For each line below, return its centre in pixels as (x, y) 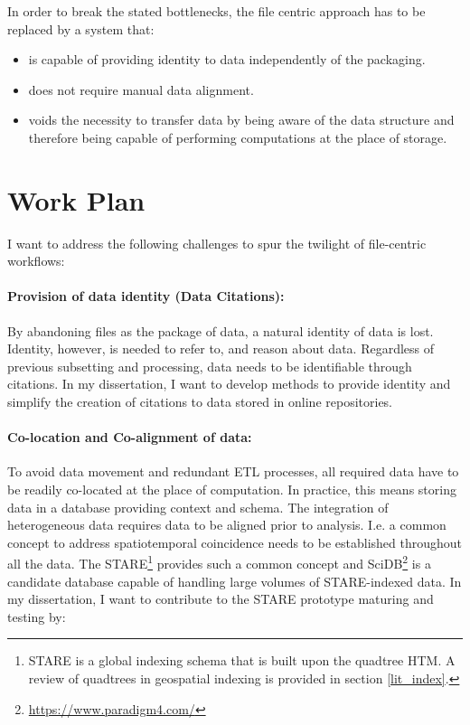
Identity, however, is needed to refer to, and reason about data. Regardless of (221, 348)
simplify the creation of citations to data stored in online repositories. (200, 402)
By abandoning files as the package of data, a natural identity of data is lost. (221, 330)
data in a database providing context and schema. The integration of (198, 507)
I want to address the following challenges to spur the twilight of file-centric (217, 243)
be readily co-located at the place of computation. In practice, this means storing (232, 490)
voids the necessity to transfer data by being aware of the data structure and (241, 120)
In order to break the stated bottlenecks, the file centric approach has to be (216, 11)
